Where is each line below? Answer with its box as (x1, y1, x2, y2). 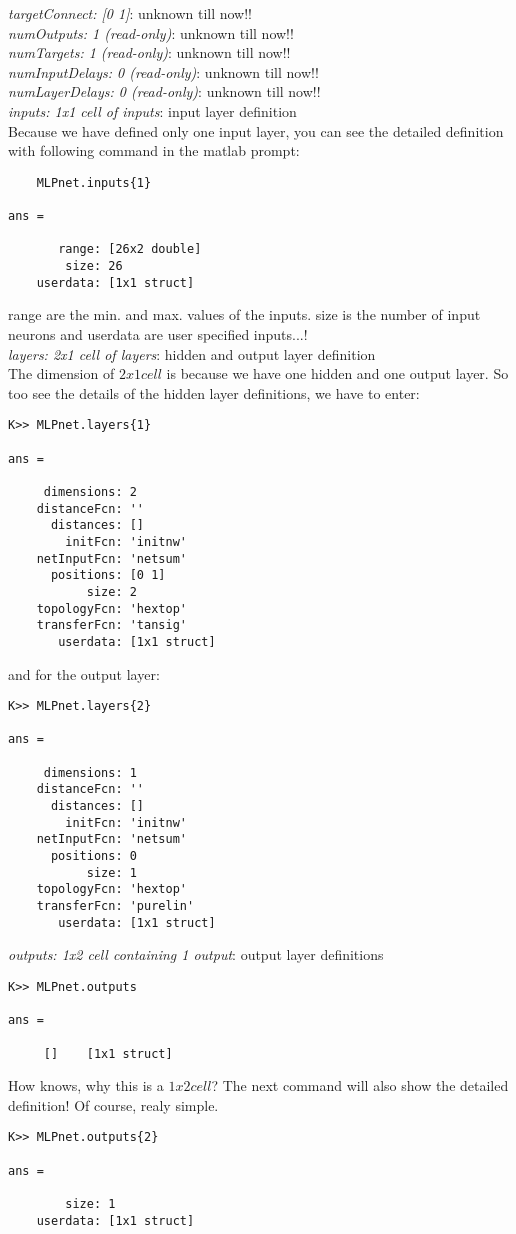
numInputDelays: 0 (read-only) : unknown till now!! (8, 61, 319, 82)
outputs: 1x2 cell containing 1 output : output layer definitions (8, 944, 384, 965)
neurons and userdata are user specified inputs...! (8, 323, 308, 344)
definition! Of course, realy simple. (8, 1094, 219, 1115)
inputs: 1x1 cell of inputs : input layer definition (8, 100, 297, 121)
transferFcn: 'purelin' (36, 898, 195, 913)
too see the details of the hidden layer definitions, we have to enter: (8, 382, 420, 403)
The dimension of (8, 363, 115, 384)
